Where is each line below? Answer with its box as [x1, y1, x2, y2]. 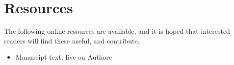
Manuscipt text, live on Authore [15, 52, 112, 62]
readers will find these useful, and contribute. [4, 35, 140, 45]
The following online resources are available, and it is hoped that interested [4, 26, 230, 36]
